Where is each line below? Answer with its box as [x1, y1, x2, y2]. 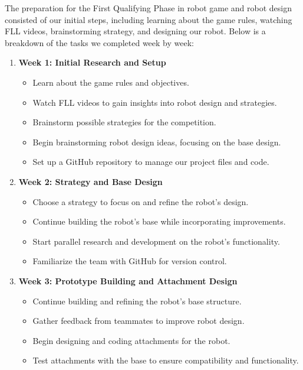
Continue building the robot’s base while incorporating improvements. [32, 215, 286, 228]
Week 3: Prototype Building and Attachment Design [18, 274, 238, 287]
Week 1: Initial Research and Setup [18, 56, 166, 69]
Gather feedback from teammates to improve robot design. [32, 314, 245, 327]
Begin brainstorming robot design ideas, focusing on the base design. [32, 135, 281, 148]
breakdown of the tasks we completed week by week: [5, 36, 194, 48]
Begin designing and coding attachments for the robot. [32, 334, 230, 346]
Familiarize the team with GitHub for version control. [32, 255, 227, 267]
